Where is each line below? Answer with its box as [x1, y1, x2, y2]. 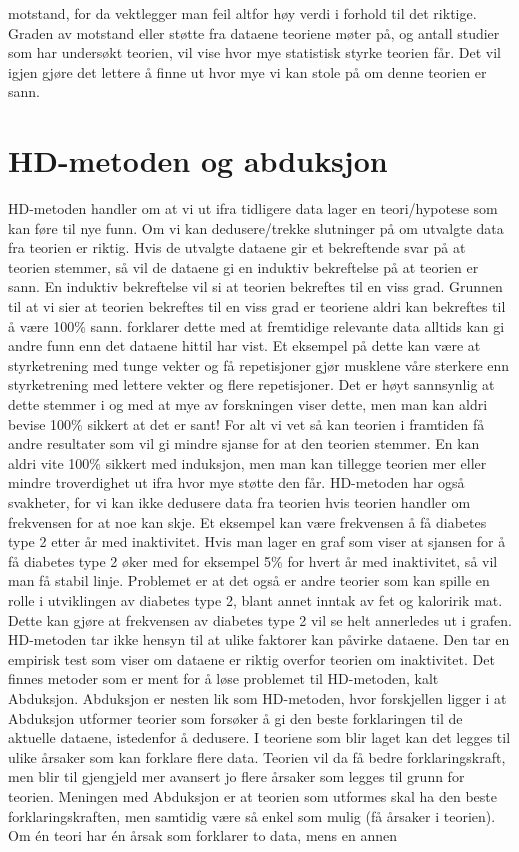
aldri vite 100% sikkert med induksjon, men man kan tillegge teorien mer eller [8, 452, 487, 473]
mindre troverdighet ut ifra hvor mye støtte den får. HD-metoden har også [8, 472, 465, 493]
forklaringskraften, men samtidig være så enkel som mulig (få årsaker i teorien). [8, 805, 496, 826]
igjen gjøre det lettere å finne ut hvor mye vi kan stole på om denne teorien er [8, 61, 487, 82]
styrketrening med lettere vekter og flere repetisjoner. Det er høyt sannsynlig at [8, 374, 495, 395]
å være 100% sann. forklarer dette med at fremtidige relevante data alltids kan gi [8, 315, 505, 336]
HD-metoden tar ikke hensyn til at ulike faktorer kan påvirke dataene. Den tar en [8, 629, 510, 650]
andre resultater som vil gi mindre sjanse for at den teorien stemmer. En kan [8, 433, 480, 454]
